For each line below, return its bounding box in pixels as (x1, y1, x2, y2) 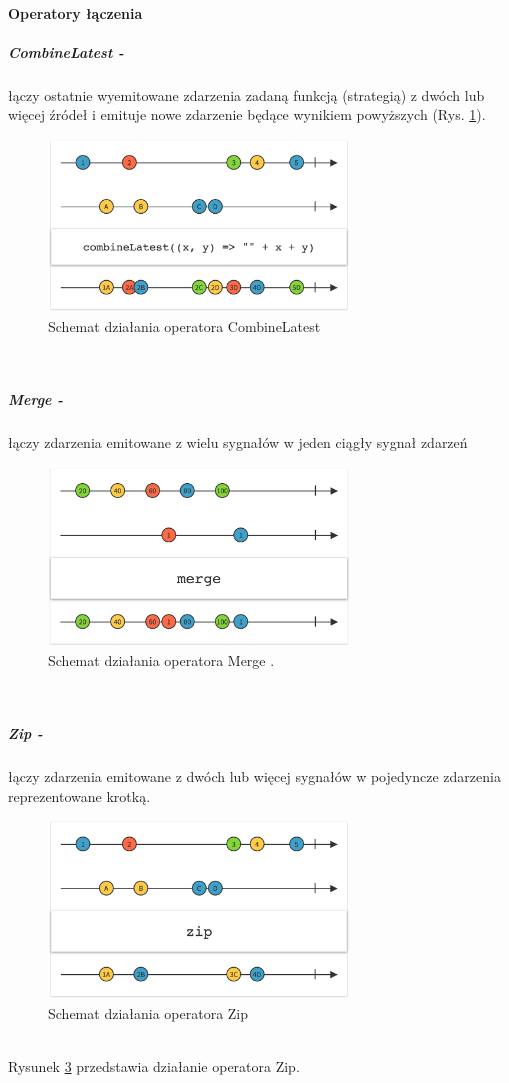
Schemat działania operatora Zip (48, 1002, 249, 1023)
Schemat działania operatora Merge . (48, 650, 275, 671)
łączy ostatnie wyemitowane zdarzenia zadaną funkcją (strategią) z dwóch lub (8, 84, 485, 105)
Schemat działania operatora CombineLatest (48, 315, 321, 336)
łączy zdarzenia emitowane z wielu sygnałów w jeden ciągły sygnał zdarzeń (8, 431, 468, 452)
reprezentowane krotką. (8, 785, 151, 806)
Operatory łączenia (8, 2, 143, 23)
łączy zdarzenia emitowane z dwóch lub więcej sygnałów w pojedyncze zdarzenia (8, 765, 501, 786)
